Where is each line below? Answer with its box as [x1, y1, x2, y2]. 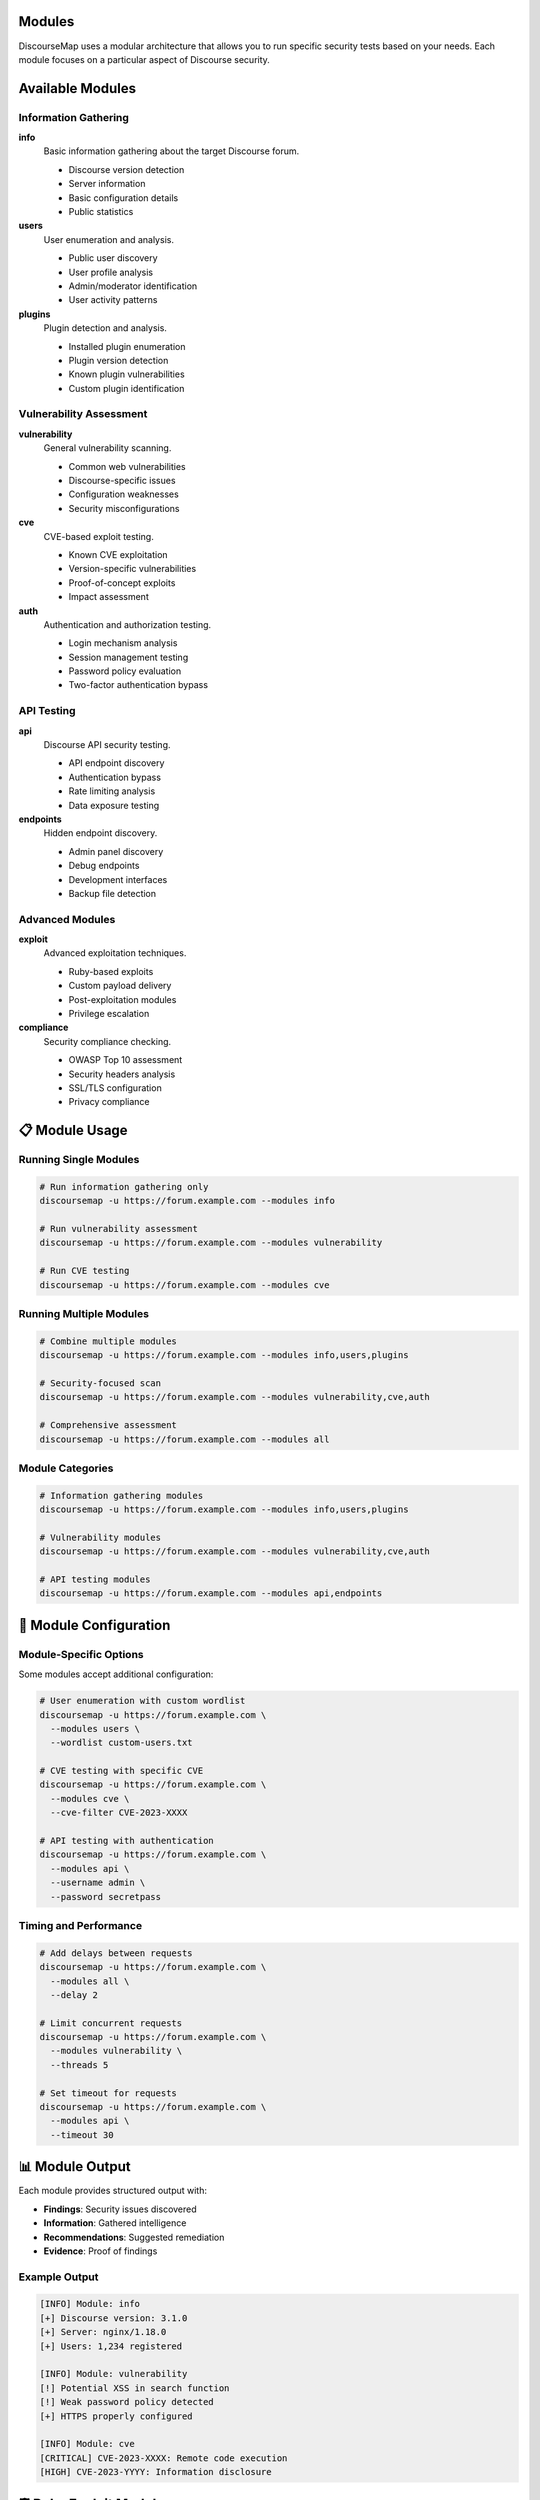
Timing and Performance [18, 1918, 143, 1932]
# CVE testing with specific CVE [39, 1765, 204, 1777]
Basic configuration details [68, 191, 179, 204]
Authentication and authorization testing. [43, 618, 212, 630]
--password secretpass [50, 1891, 162, 1902]
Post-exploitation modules [68, 993, 177, 1005]
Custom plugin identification [68, 382, 185, 394]
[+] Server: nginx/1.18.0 [39, 2326, 167, 2338]
